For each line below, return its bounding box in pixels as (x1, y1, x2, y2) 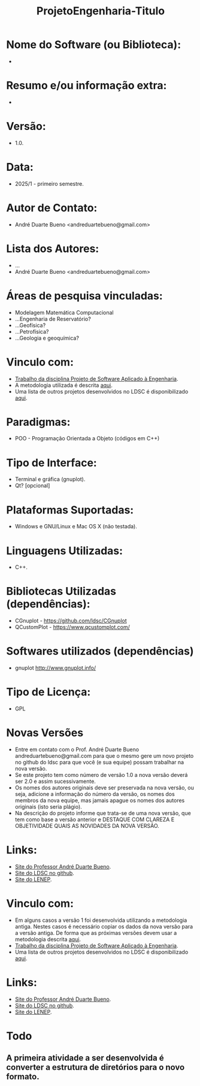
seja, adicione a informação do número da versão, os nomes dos (14, 791, 175, 797)
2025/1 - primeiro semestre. (14, 180, 84, 187)
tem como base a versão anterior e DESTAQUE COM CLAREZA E (14, 816, 175, 823)
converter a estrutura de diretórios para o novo (6, 1062, 185, 1073)
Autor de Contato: (6, 201, 98, 214)
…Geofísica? (14, 322, 46, 329)
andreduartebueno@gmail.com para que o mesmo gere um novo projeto (14, 752, 194, 759)
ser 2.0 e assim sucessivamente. (14, 778, 96, 785)
